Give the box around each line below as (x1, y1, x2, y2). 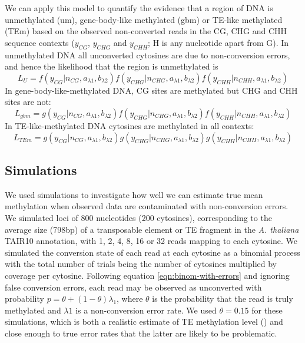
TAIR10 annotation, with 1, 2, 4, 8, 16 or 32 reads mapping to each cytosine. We (5, 235, 298, 247)
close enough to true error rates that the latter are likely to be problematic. (5, 326, 277, 339)
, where (117, 292, 143, 305)
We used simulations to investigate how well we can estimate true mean (5, 188, 263, 200)
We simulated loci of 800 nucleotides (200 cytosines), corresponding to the (5, 211, 272, 223)
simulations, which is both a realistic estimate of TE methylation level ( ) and (5, 315, 283, 328)
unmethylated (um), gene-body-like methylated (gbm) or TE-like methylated (5, 13, 283, 25)
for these (251, 304, 283, 316)
